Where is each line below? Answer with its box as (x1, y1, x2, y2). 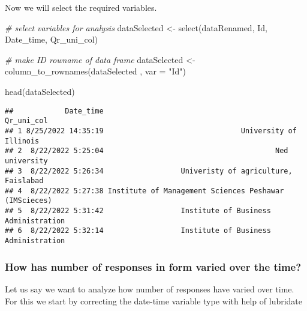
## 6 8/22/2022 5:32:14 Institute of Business (5, 226, 271, 235)
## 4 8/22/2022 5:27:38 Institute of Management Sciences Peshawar (5, 186, 284, 195)
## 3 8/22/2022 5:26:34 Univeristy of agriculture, (5, 166, 293, 175)
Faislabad (5, 177, 44, 186)
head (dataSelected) (5, 85, 75, 97)
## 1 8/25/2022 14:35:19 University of (5, 126, 297, 135)
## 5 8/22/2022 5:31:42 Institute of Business (5, 207, 271, 216)
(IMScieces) (5, 196, 52, 205)
